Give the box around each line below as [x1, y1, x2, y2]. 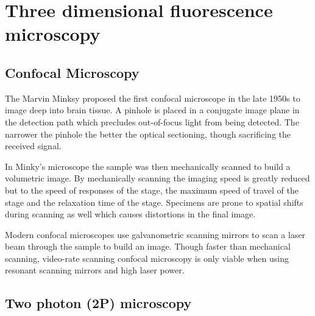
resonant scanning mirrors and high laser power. [5, 264, 185, 276]
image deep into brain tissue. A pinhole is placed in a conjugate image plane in [5, 104, 300, 116]
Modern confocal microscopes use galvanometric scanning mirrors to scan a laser [5, 228, 306, 241]
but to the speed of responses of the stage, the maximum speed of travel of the [5, 183, 299, 196]
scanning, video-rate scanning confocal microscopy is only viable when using [5, 251, 289, 264]
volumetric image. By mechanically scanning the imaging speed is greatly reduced [5, 172, 310, 184]
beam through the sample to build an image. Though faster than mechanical [5, 240, 291, 253]
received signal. [5, 139, 62, 152]
